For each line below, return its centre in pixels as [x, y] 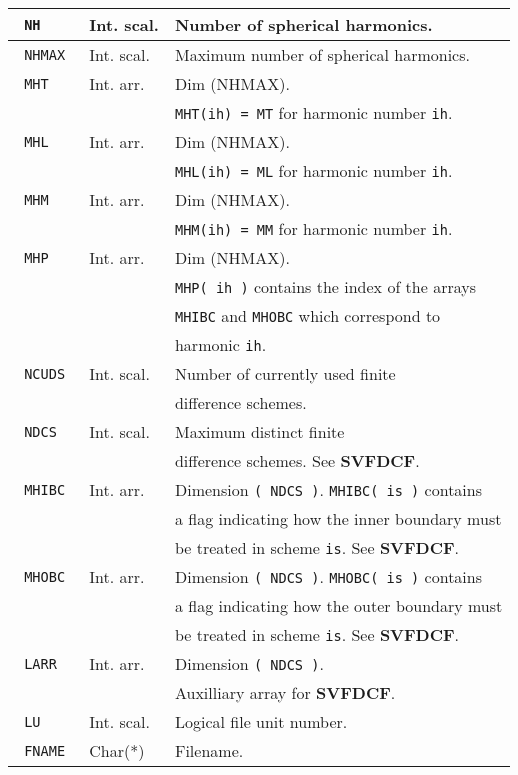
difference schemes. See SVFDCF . [297, 460]
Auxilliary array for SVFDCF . [285, 692]
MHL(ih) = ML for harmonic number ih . [313, 170]
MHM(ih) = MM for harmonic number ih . [313, 228]
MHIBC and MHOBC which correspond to [307, 315]
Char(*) [117, 750]
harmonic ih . [220, 344]
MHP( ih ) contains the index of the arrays [325, 286]
